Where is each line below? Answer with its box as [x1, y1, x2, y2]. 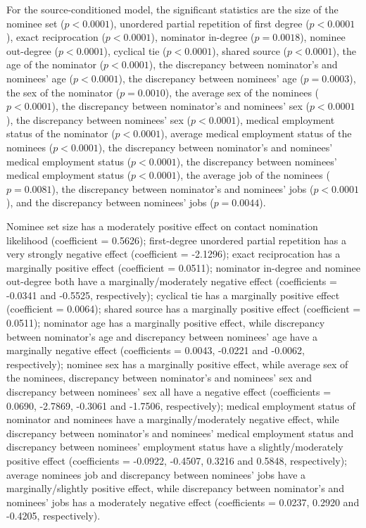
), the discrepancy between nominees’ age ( [118, 70, 304, 85]
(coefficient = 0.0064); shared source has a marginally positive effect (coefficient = [6, 301, 361, 316]
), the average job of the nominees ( [176, 168, 330, 182]
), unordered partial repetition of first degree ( [110, 15, 310, 30]
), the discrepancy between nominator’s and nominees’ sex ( [51, 99, 310, 113]
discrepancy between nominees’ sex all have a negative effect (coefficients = [6, 384, 332, 399]
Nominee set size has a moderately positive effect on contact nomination [6, 218, 318, 233]
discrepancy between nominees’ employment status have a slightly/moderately [6, 439, 343, 454]
